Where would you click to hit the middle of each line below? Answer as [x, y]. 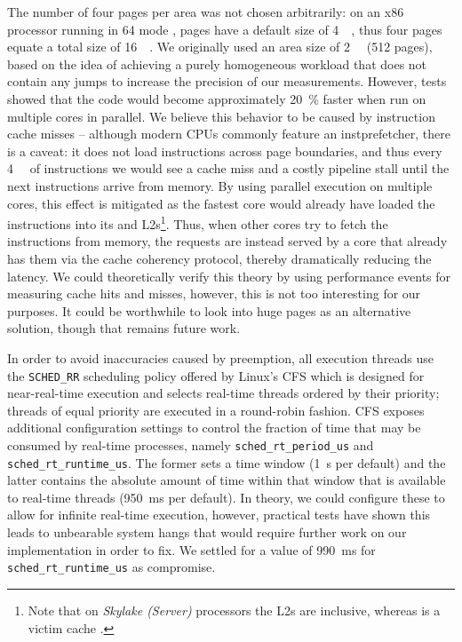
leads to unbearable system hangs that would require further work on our [207, 532]
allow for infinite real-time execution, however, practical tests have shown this [219, 515]
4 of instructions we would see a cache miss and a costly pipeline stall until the [228, 168]
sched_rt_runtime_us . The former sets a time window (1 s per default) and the [227, 462]
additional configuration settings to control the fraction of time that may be [214, 428]
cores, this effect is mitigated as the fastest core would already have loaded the [221, 203]
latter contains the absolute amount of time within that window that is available [227, 480]
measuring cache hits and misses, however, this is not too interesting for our [214, 293]
